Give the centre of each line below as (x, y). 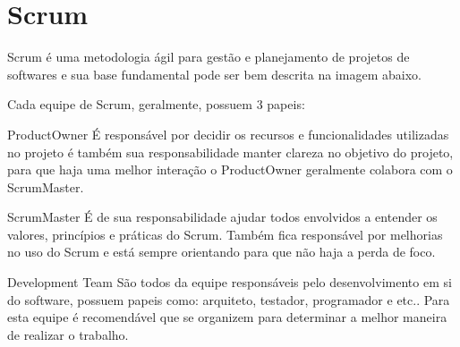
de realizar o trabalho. (68, 334)
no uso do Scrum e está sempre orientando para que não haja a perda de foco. (221, 252)
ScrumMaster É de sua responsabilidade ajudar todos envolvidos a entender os (222, 217)
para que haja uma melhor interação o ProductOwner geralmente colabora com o (230, 169)
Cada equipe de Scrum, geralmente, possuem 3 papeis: (156, 104)
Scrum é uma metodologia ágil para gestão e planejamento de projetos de (209, 57)
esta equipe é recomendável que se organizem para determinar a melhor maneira (227, 317)
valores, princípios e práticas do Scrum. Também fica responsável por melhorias (225, 234)
